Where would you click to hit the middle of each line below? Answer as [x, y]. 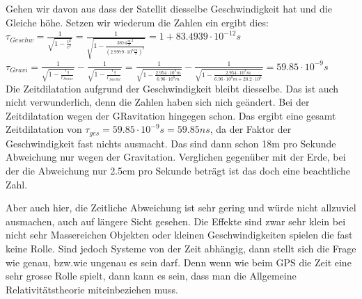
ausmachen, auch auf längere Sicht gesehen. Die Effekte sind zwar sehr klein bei [176, 221]
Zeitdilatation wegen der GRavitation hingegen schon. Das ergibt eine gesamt [171, 115]
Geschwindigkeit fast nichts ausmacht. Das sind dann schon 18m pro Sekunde [171, 143]
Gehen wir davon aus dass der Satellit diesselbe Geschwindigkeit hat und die [169, 8]
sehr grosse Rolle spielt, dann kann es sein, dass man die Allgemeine [151, 276]
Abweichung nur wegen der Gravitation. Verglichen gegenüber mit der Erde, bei [176, 157]
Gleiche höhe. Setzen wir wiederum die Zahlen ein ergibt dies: [137, 22]
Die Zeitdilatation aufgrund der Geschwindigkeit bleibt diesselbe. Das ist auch [172, 88]
